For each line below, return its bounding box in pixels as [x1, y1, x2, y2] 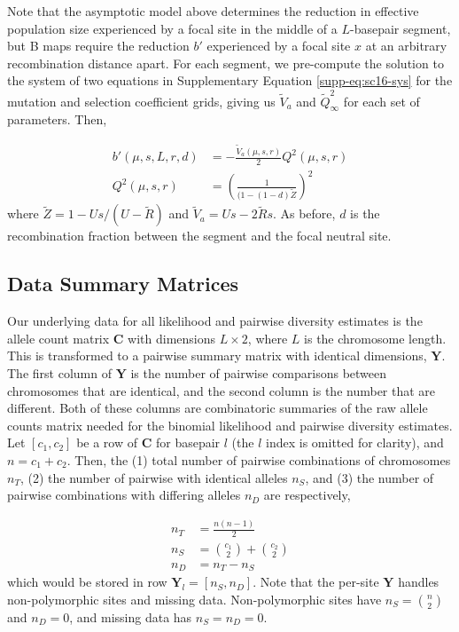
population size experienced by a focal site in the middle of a [7, 19, 338, 37]
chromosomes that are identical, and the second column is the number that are [7, 381, 436, 399]
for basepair [155, 433, 221, 452]
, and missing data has [69, 608, 192, 627]
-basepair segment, [349, 19, 451, 37]
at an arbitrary [365, 36, 447, 55]
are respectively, [263, 486, 351, 504]
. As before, [272, 204, 336, 223]
